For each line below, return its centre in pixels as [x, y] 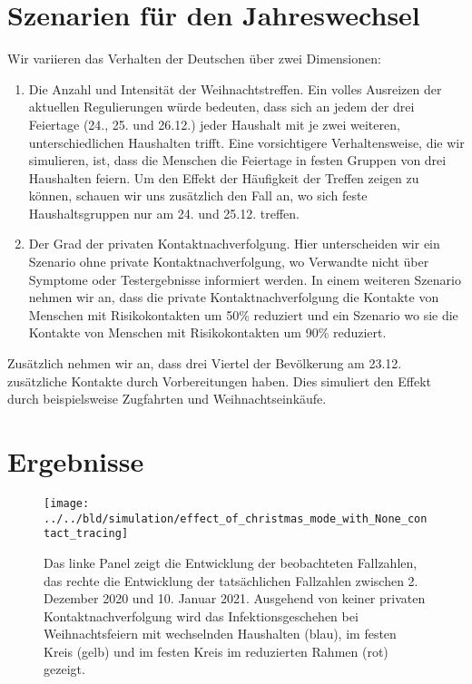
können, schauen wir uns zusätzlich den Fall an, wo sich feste [198, 195]
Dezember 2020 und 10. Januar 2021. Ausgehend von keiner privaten [235, 598]
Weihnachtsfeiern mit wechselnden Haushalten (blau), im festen [220, 634]
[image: [67, 503]
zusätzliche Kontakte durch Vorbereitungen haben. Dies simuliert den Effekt [220, 381]
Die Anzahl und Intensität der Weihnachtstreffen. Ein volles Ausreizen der [235, 88]
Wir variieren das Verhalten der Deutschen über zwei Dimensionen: [194, 59]
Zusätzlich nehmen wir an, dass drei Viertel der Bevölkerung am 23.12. [205, 363]
